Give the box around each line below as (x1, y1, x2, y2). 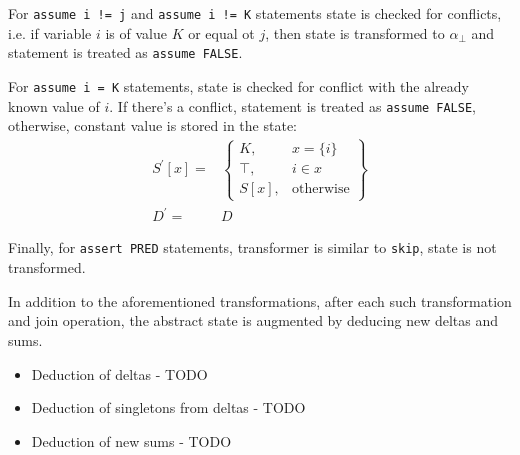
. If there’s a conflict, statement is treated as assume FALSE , (109, 95, 476, 116)
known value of (8, 95, 100, 116)
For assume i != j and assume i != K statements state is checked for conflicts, (8, 3, 502, 23)
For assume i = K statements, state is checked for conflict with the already (8, 75, 469, 96)
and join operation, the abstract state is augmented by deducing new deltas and (8, 310, 499, 331)
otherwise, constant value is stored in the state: (8, 115, 297, 136)
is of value (105, 22, 167, 43)
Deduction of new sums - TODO (31, 430, 232, 451)
